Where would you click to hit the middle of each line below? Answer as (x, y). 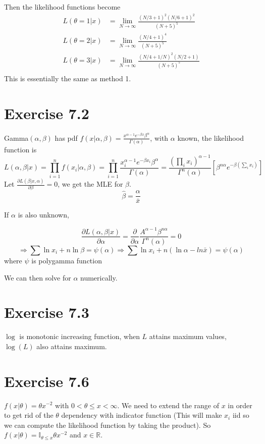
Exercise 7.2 (47, 113)
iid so (241, 415)
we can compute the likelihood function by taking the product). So (108, 425)
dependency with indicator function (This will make (142, 415)
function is (20, 149)
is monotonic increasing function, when (79, 336)
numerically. (99, 277)
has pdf (66, 137)
